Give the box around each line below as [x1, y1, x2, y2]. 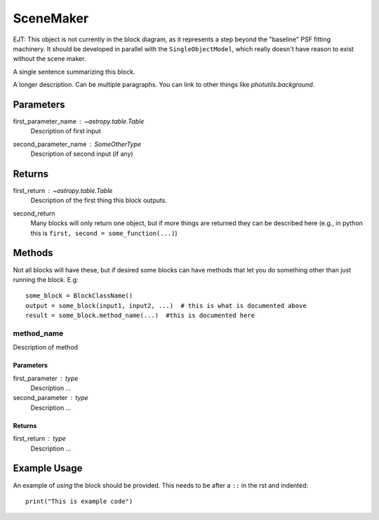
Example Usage [13, 462, 83, 474]
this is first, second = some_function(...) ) [30, 229, 178, 237]
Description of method [13, 343, 79, 352]
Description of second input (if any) [30, 149, 133, 158]
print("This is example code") [25, 497, 133, 505]
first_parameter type [13, 374, 79, 382]
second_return [13, 209, 55, 218]
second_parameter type [13, 394, 89, 402]
